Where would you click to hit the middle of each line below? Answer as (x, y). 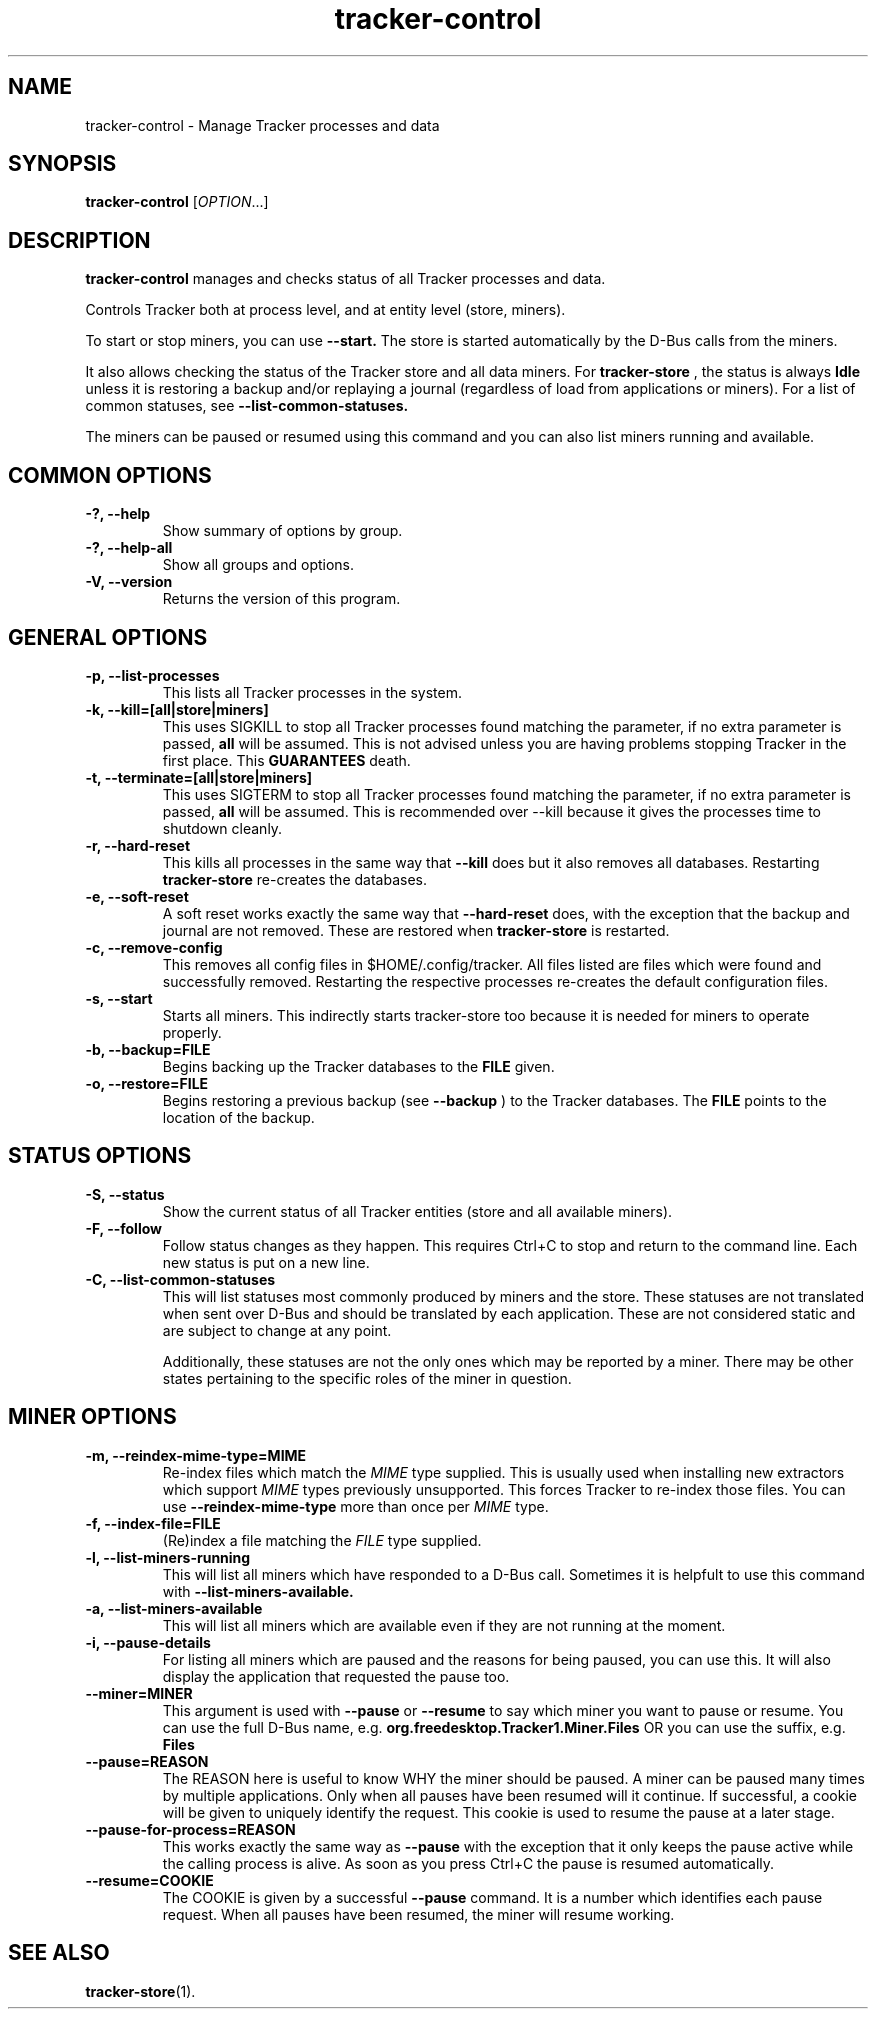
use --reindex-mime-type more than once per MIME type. (355, 1506)
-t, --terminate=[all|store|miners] (199, 777)
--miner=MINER (139, 1693)
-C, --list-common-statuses (180, 1279)
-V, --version (129, 582)
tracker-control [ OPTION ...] (177, 202)
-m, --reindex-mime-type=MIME (196, 1455)
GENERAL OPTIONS (108, 637)
